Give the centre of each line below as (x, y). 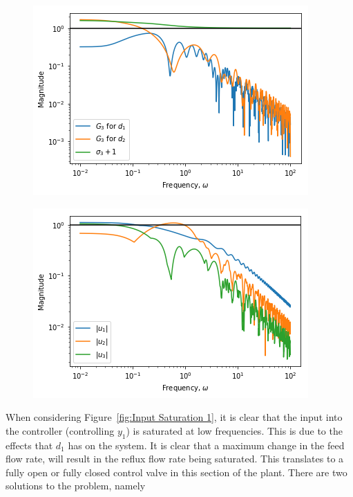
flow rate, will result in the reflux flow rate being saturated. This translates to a (175, 459)
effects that (29, 445)
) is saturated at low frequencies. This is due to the (234, 430)
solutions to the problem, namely (76, 486)
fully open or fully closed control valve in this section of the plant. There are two (176, 472)
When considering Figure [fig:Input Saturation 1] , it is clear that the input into (174, 417)
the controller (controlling (60, 430)
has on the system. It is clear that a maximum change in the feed (206, 445)
